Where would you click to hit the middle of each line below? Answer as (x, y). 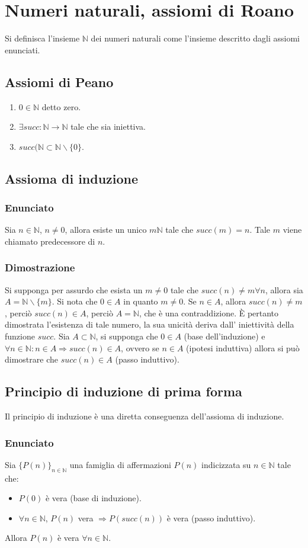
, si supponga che (127, 336)
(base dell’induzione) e (224, 336)
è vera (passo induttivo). (211, 517)
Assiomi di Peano (59, 81)
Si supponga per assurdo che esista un (74, 289)
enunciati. (23, 49)
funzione (20, 336)
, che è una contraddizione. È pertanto (209, 313)
